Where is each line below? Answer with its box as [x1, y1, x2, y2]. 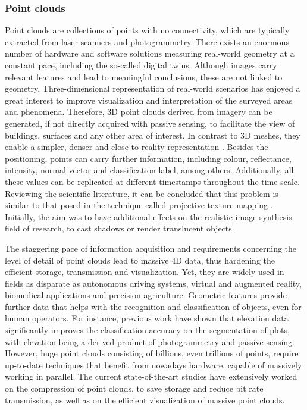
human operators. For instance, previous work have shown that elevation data [5, 312, 289, 324]
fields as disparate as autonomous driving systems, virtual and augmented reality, [5, 277, 302, 289]
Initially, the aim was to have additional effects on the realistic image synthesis [5, 210, 292, 223]
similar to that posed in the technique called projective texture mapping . [5, 199, 273, 211]
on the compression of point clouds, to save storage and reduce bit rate [5, 382, 264, 395]
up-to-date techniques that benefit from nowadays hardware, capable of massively [5, 358, 302, 371]
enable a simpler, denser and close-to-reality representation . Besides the [5, 140, 268, 153]
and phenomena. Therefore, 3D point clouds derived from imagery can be [5, 105, 272, 118]
